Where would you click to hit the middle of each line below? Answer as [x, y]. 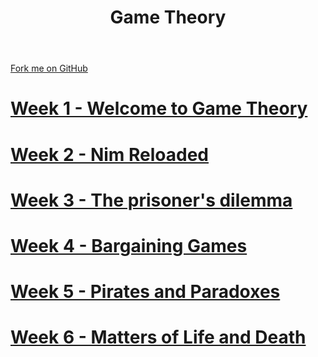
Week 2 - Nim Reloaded [109, 154]
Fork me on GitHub [49, 68]
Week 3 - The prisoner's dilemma [151, 200]
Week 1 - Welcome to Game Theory [159, 108]
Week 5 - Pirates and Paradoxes [145, 292]
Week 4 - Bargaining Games [129, 245]
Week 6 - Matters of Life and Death [158, 337]
